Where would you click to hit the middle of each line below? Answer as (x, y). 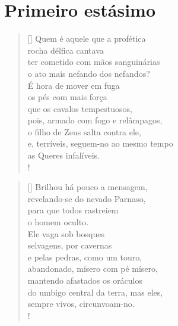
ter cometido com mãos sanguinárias (94, 62)
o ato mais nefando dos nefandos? (89, 73)
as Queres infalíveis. (64, 155)
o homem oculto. (58, 222)
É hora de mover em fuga (74, 85)
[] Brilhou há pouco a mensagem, (88, 187)
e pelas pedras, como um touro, (85, 257)
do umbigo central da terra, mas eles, (95, 292)
